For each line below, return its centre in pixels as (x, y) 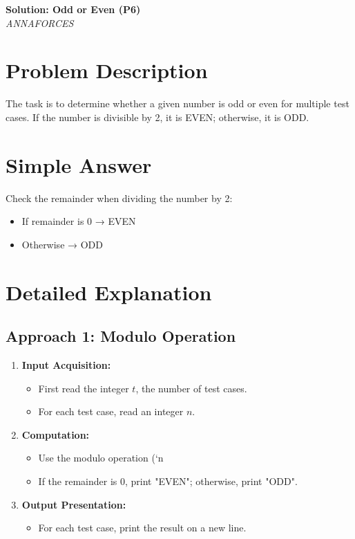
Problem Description (107, 70)
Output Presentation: (74, 504)
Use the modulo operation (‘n (101, 458)
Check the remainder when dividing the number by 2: (119, 198)
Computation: (56, 434)
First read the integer (84, 388)
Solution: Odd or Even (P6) (73, 9)
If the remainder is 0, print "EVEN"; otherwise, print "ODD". (168, 481)
